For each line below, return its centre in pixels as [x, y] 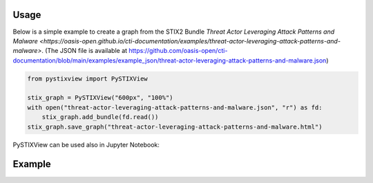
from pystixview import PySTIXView [87, 78]
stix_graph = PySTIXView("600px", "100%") [100, 98]
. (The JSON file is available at [85, 51]
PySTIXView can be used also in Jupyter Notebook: [86, 144]
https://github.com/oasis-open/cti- [178, 51]
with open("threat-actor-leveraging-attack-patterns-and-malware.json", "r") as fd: [175, 107]
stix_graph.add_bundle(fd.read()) [100, 117]
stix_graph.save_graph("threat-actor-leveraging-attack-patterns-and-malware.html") [175, 127]
